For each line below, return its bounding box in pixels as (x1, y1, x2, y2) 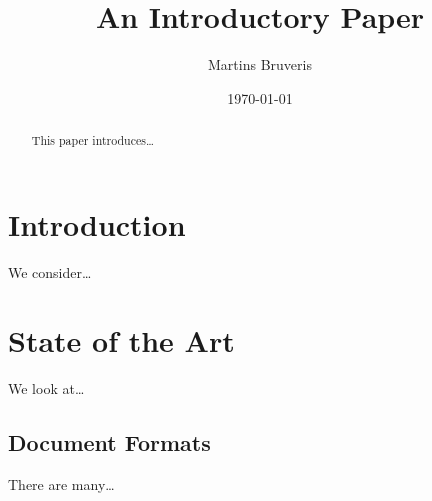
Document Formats (8, 427, 211, 458)
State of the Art (8, 320, 235, 361)
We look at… (8, 378, 85, 399)
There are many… (8, 474, 115, 495)
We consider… (8, 261, 92, 282)
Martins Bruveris (208, 54, 312, 75)
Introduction (8, 203, 186, 244)
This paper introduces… (31, 132, 154, 149)
